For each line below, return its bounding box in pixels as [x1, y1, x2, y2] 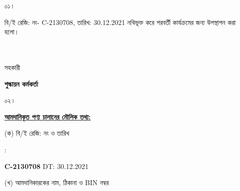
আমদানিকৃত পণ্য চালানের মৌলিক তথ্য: [4, 111, 91, 121]
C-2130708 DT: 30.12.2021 [4, 161, 89, 171]
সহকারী [4, 62, 21, 72]
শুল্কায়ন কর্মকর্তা [4, 78, 38, 89]
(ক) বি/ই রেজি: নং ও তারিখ [4, 128, 70, 138]
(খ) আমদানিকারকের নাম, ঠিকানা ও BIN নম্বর [4, 177, 109, 188]
